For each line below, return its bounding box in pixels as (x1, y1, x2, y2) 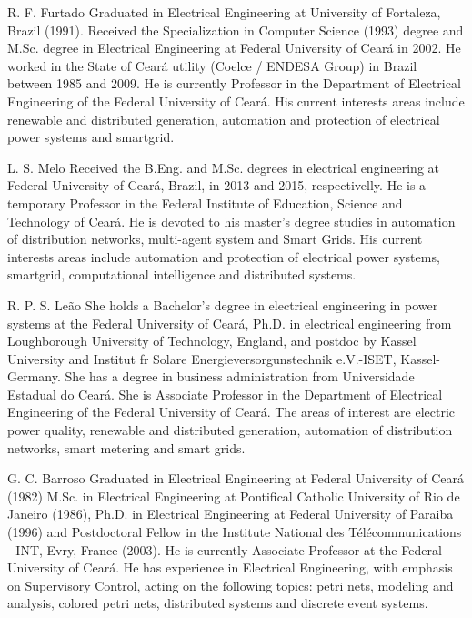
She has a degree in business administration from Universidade (65, 367, 415, 386)
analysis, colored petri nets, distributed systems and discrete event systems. (7, 593, 428, 613)
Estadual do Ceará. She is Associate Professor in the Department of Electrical (7, 384, 443, 403)
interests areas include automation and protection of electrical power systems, (7, 247, 440, 266)
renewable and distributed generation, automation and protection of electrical (7, 109, 440, 128)
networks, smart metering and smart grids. (7, 438, 246, 457)
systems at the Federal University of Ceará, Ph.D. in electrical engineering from (7, 313, 452, 332)
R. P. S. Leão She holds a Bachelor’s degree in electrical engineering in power (7, 295, 438, 314)
